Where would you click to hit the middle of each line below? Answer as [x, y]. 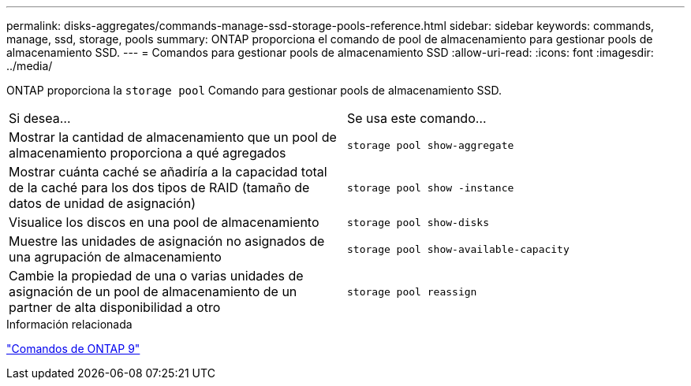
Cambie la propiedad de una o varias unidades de [156, 276]
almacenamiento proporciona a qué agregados [148, 153]
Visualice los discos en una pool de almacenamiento [164, 222]
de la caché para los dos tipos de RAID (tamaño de [159, 187]
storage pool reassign [412, 291]
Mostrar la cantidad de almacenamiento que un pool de [173, 137]
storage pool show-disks [418, 222]
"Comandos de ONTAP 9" [73, 349]
